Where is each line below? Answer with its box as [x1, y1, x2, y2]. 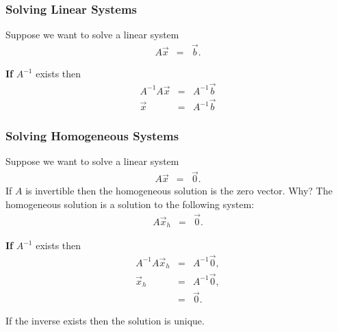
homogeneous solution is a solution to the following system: [5, 196, 255, 211]
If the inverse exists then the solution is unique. [5, 314, 205, 328]
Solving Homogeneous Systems [5, 127, 179, 144]
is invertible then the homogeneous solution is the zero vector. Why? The [25, 183, 333, 198]
